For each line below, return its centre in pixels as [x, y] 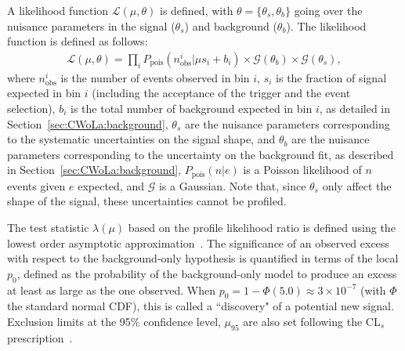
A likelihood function [58, 10]
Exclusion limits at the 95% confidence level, [114, 321]
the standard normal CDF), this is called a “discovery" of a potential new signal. [201, 306]
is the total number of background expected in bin [192, 108]
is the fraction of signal [331, 77]
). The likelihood [326, 25]
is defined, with [196, 10]
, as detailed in [355, 108]
